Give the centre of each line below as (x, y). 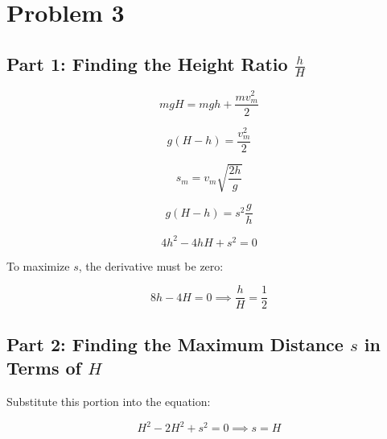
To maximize (38, 265)
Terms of (44, 368)
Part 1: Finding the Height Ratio (147, 63)
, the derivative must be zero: (151, 265)
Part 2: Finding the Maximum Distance (175, 344)
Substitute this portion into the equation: (109, 402)
